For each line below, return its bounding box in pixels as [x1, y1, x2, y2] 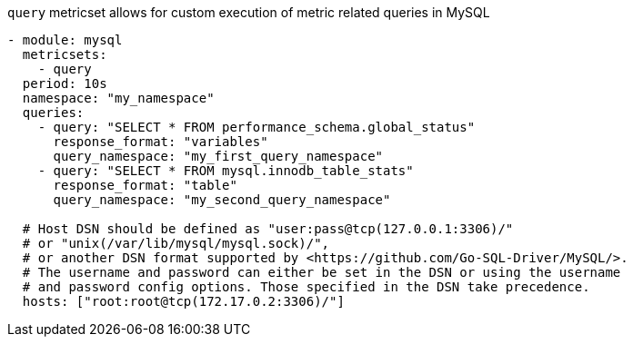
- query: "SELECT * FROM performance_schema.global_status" [37, 120, 476, 134]
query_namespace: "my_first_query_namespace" [53, 149, 384, 163]
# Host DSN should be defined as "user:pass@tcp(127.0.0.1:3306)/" [22, 221, 514, 236]
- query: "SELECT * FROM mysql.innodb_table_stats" [37, 163, 414, 178]
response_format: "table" [53, 178, 237, 192]
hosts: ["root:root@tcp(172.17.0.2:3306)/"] [22, 294, 345, 309]
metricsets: [22, 47, 107, 62]
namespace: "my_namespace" [22, 91, 215, 105]
